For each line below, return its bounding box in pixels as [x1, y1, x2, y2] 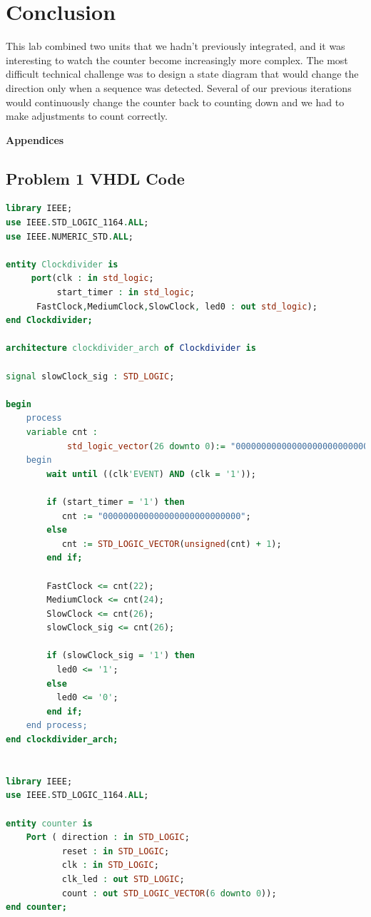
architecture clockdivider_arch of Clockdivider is [6, 343, 256, 354]
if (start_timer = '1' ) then [46, 496, 185, 507]
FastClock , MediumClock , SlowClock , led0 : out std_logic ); [36, 301, 317, 312]
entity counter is [6, 818, 93, 829]
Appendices [6, 132, 64, 147]
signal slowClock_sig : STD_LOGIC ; [6, 371, 175, 381]
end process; [26, 720, 88, 731]
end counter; [6, 902, 67, 913]
